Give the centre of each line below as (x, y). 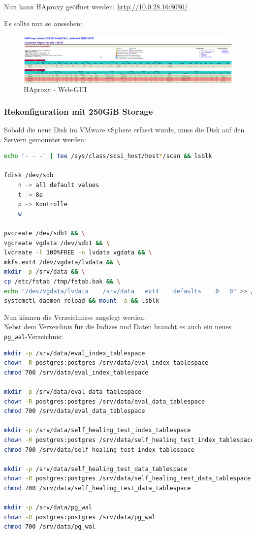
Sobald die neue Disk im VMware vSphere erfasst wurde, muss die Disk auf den (124, 130)
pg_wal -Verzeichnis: (33, 336)
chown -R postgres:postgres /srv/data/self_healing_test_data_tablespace (128, 479)
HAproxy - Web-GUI (55, 89)
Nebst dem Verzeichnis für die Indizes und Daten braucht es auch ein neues (118, 327)
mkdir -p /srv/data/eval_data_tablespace (73, 392)
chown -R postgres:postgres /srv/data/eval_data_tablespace (105, 401)
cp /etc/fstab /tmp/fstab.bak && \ (62, 281)
